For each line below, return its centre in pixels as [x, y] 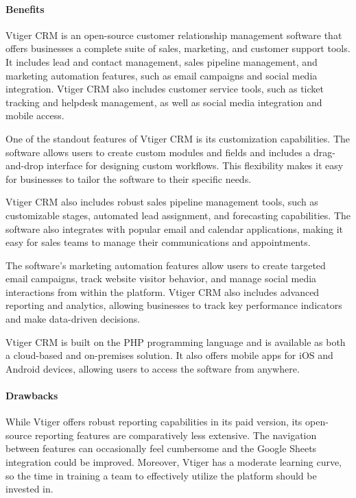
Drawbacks [32, 396]
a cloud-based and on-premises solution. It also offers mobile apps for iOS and [169, 355]
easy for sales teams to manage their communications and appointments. [158, 242]
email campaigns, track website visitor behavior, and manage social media [161, 278]
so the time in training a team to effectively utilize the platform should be [161, 475]
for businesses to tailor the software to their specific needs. [129, 178]
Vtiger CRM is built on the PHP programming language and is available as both [176, 341]
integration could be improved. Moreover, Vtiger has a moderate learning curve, [174, 462]
